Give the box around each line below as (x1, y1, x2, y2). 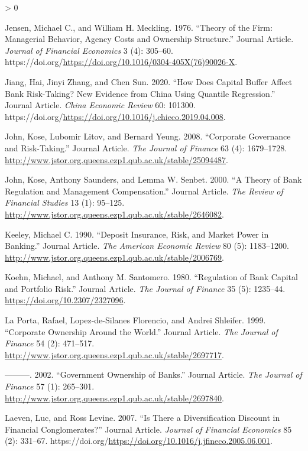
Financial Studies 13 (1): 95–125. (5, 196, 125, 209)
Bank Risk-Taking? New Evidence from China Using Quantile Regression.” (5, 87, 275, 99)
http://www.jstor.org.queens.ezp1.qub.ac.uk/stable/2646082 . (5, 207, 224, 220)
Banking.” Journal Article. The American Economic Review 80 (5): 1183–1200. (5, 239, 289, 252)
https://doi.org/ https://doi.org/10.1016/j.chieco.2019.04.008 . (5, 110, 226, 122)
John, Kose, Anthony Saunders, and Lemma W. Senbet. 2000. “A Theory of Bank (5, 173, 302, 186)
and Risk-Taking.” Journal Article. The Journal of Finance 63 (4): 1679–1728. (5, 141, 287, 154)
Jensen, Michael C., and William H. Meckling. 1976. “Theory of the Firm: (5, 21, 273, 33)
